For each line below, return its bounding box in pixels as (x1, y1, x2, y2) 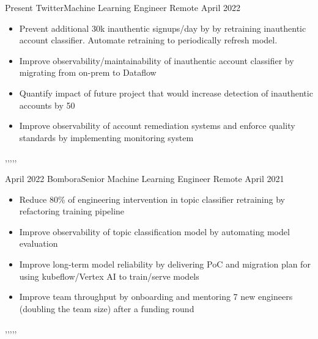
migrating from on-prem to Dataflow (19, 66, 157, 79)
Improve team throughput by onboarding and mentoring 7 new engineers (19, 290, 293, 303)
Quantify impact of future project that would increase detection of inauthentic (19, 86, 313, 99)
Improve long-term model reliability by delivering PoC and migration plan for (19, 257, 311, 270)
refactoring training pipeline (19, 205, 125, 217)
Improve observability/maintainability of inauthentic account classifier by (19, 54, 294, 67)
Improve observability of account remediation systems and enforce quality (19, 119, 295, 132)
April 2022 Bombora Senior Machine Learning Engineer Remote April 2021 (5, 172, 284, 184)
